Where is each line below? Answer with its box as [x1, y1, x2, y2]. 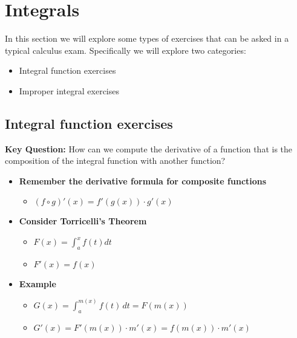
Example [19, 277, 56, 290]
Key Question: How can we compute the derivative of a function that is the [5, 142, 293, 155]
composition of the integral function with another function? [5, 154, 226, 167]
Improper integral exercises [19, 84, 119, 97]
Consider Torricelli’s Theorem [19, 215, 147, 227]
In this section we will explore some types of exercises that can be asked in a [5, 32, 289, 45]
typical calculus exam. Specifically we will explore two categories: [5, 44, 246, 56]
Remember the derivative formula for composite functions [19, 174, 267, 187]
